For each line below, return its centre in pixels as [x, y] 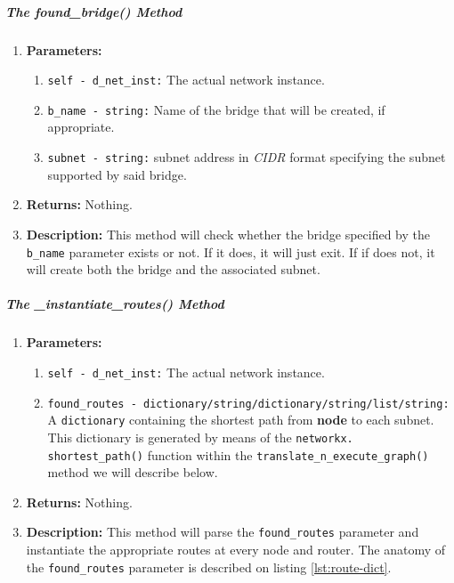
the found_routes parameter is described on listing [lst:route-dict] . [209, 567]
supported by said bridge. [117, 174]
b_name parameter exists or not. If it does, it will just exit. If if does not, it [231, 251]
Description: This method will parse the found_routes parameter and [223, 532]
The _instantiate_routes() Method [115, 304]
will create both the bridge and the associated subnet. [173, 269]
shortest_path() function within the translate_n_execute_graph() [238, 454]
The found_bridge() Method [94, 11]
